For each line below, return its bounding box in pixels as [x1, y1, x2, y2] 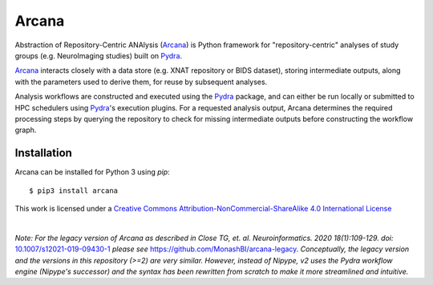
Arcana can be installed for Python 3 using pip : [14, 167, 170, 177]
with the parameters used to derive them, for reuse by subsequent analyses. [14, 77, 268, 86]
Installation [14, 147, 72, 160]
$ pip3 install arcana [29, 186, 119, 195]
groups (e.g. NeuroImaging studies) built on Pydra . [14, 50, 183, 60]
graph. [14, 125, 37, 135]
